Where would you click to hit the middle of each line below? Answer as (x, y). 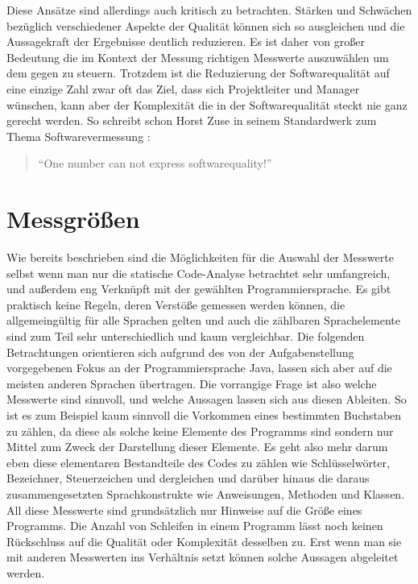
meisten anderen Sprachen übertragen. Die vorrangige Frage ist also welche (192, 383)
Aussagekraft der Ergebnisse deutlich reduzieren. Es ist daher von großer (186, 41)
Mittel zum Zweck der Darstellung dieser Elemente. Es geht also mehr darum (197, 447)
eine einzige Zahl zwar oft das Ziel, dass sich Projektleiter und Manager (183, 88)
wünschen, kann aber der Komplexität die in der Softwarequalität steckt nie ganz (207, 104)
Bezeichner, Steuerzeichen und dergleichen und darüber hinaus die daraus (188, 478)
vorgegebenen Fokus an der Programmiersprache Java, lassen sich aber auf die (199, 368)
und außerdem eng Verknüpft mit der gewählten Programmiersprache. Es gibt (199, 289)
